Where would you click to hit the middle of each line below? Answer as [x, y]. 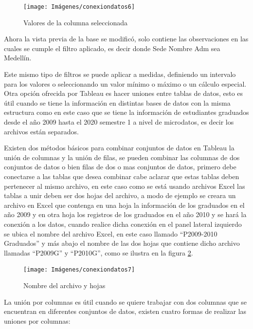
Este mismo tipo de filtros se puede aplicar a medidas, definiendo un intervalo [120, 74]
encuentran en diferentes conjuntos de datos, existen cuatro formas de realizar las [125, 311]
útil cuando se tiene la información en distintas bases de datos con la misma [117, 102]
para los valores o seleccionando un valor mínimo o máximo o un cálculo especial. [125, 83]
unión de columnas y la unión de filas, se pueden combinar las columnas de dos [122, 157]
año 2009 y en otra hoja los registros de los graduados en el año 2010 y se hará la [125, 214]
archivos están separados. [41, 131]
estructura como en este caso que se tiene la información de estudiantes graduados [126, 112]
